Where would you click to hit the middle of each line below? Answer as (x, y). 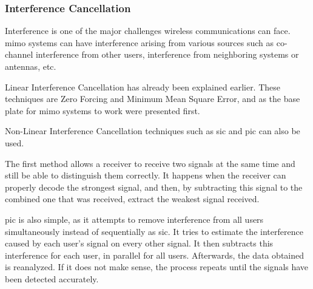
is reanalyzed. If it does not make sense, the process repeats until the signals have (157, 267)
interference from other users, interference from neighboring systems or (167, 54)
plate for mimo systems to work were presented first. (103, 110)
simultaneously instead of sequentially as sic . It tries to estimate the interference (154, 231)
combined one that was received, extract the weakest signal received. (132, 199)
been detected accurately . (52, 278)
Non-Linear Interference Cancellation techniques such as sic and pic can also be (153, 131)
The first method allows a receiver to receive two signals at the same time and (150, 163)
